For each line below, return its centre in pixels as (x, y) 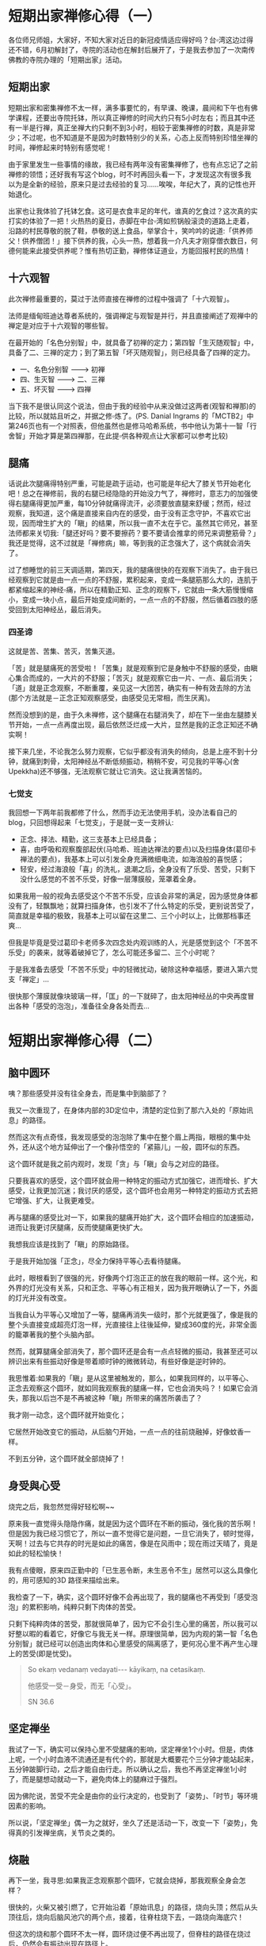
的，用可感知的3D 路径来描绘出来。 (66, 1580)
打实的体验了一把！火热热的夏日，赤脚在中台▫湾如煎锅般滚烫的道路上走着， (131, 221)
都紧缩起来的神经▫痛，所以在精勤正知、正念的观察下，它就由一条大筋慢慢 (127, 590)
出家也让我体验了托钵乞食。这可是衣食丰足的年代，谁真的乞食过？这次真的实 (133, 210)
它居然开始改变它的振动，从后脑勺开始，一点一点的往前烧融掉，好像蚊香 (126, 1432)
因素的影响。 (29, 1805)
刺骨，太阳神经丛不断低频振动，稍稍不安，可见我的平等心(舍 (141, 761)
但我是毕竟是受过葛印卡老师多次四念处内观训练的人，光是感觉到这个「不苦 (129, 942)
